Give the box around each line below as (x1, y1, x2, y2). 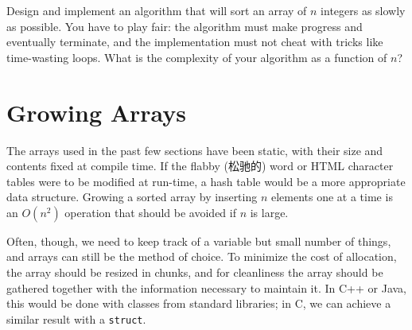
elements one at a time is (270, 188, 393, 205)
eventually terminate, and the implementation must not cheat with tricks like (6, 33, 383, 50)
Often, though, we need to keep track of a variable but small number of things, (6, 232, 391, 249)
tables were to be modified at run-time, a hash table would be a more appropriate (6, 173, 406, 189)
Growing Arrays (6, 95, 187, 128)
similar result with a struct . (6, 310, 146, 327)
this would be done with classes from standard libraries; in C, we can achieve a (6, 295, 391, 312)
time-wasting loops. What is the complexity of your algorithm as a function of (6, 49, 387, 65)
